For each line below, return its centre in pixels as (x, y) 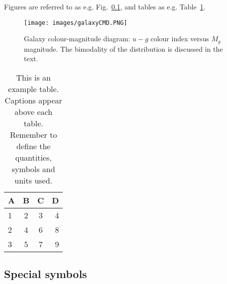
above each (34, 111)
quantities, (33, 157)
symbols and (33, 169)
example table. (34, 89)
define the (33, 146)
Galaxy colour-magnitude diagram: (77, 39)
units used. (34, 180)
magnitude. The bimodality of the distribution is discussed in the (123, 48)
